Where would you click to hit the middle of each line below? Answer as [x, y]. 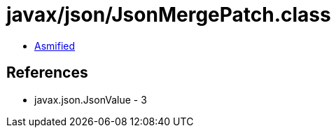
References [47, 73]
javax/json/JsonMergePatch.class [169, 15]
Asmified [55, 45]
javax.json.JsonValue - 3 [91, 99]
